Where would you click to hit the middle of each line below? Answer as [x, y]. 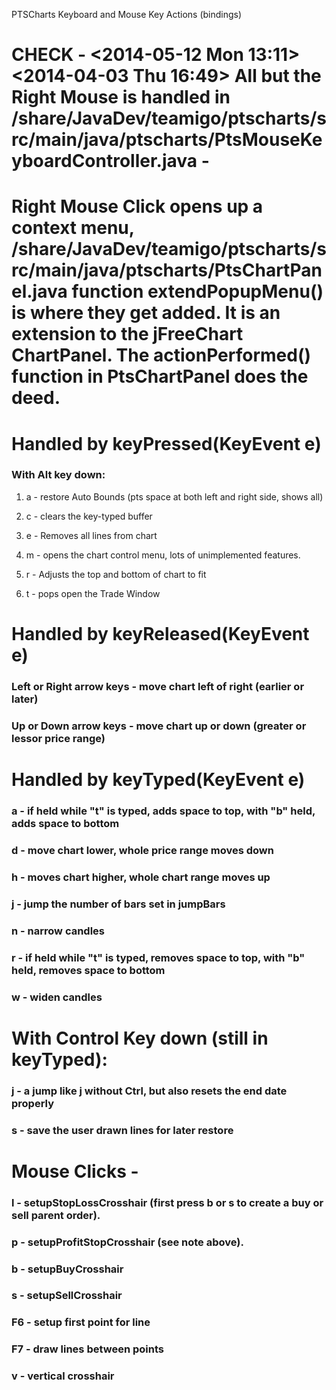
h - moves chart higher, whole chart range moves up [141, 877]
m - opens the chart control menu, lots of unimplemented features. [163, 555]
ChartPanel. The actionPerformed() [161, 355]
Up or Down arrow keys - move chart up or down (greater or [159, 726]
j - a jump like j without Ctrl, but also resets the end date [149, 1091]
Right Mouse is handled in [121, 97]
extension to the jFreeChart [127, 334]
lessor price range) [58, 738]
